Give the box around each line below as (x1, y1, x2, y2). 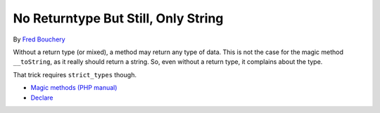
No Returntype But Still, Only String (13, 11, 224, 26)
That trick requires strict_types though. (13, 70, 137, 79)
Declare (30, 93, 53, 102)
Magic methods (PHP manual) (30, 84, 118, 92)
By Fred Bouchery (13, 35, 66, 44)
